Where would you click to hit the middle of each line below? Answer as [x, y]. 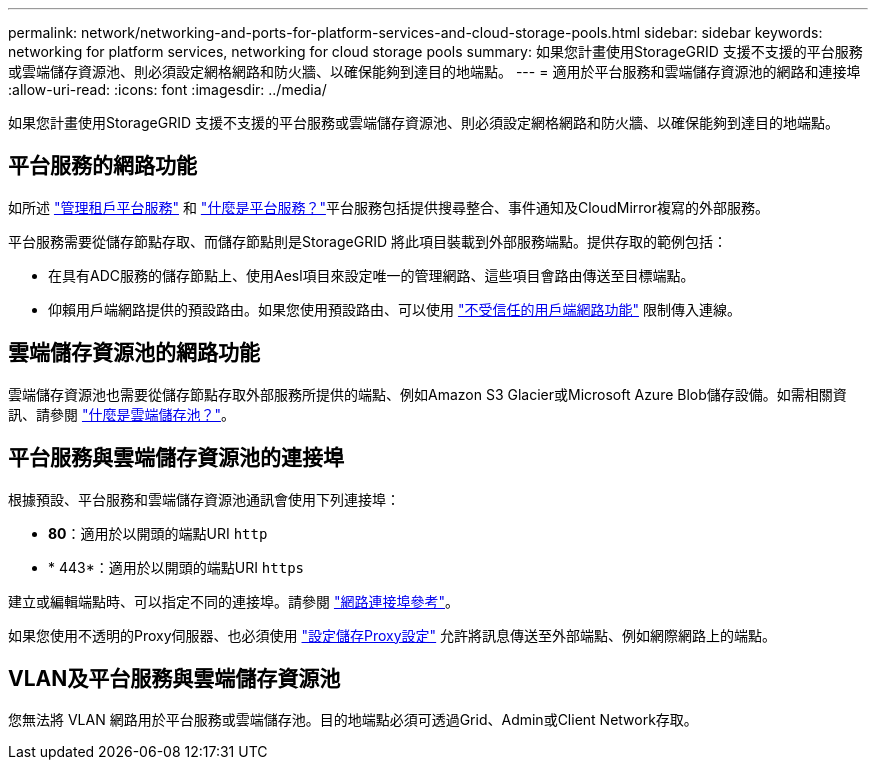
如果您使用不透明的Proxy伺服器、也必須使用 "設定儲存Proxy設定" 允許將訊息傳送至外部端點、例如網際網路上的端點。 [392, 635]
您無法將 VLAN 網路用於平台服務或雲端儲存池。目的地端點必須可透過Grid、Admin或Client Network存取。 [353, 720]
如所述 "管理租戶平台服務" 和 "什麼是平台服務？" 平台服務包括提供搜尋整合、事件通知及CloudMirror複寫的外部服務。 [388, 207]
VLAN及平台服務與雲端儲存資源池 [174, 678]
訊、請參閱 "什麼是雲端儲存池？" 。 [121, 414]
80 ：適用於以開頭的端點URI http [158, 533]
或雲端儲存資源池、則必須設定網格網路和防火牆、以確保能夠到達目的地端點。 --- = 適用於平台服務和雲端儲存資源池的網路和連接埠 [434, 71]
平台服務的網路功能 [102, 166]
